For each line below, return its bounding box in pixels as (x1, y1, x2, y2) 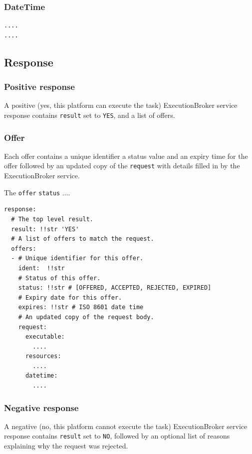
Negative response (4, 401, 79, 414)
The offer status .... (4, 187, 70, 197)
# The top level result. (11, 215, 93, 223)
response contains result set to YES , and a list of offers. (4, 110, 175, 120)
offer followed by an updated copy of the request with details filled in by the (4, 160, 240, 171)
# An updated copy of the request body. (18, 313, 154, 321)
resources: (25, 353, 61, 360)
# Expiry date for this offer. (18, 294, 122, 301)
